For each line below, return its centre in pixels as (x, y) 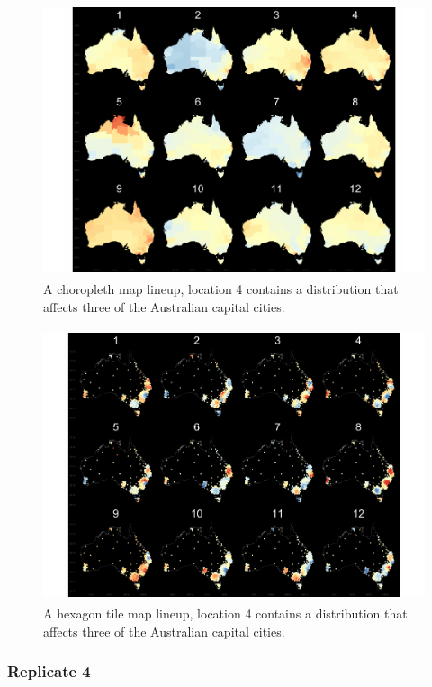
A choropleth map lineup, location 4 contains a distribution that (221, 288)
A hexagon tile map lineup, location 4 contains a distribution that (225, 614)
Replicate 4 (49, 671)
